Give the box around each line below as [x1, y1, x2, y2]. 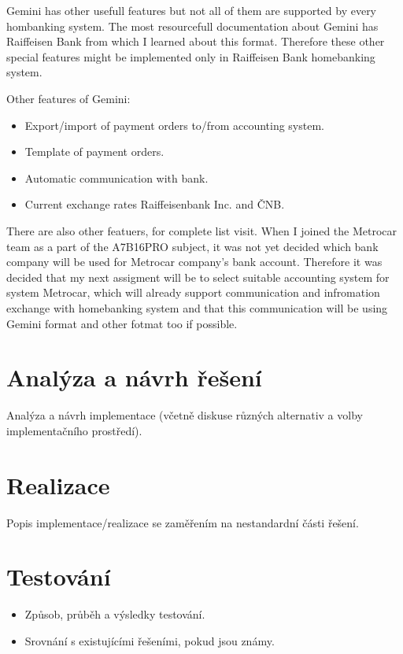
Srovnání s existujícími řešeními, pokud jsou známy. [24, 632, 275, 648]
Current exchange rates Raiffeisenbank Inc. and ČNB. [24, 196, 285, 212]
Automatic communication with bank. [24, 169, 209, 186]
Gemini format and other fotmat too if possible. [6, 315, 238, 331]
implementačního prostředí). [6, 422, 142, 438]
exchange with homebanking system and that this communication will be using [6, 299, 388, 316]
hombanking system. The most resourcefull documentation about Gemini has [6, 17, 379, 34]
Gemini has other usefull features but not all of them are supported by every [6, 2, 377, 18]
